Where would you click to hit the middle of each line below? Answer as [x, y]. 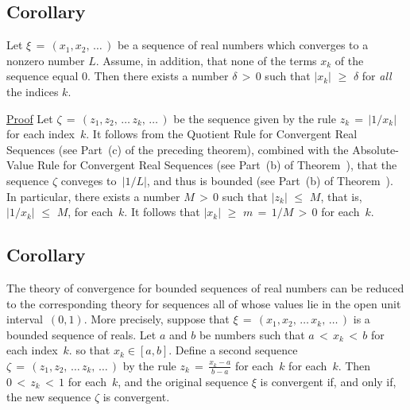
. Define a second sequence [233, 350]
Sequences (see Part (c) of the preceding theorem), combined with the [178, 149]
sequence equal [43, 76]
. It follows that [162, 212]
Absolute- [376, 149]
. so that [89, 350]
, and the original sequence [183, 381]
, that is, [341, 196]
